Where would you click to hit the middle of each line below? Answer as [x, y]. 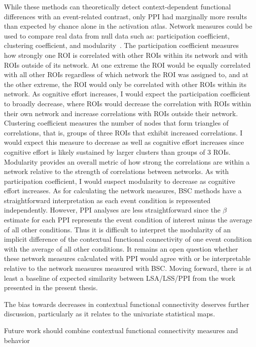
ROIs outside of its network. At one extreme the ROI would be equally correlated [127, 65]
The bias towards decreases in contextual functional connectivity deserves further [127, 304]
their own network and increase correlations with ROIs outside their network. [121, 113]
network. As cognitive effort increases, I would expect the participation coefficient [127, 94]
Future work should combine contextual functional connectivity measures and [121, 330]
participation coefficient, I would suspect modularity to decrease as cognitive [120, 181]
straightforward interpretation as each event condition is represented [107, 200]
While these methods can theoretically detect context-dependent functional [117, 6]
